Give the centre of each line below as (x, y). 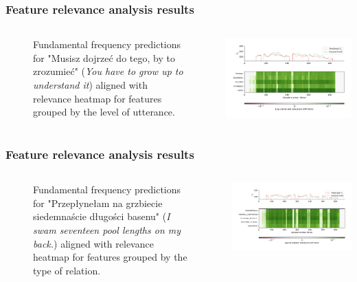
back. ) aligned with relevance (93, 243)
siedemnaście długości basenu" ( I (102, 216)
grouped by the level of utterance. (104, 112)
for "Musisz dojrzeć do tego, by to (104, 57)
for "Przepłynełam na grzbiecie (98, 203)
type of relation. (67, 270)
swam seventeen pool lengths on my (107, 229)
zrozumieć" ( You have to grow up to (108, 71)
